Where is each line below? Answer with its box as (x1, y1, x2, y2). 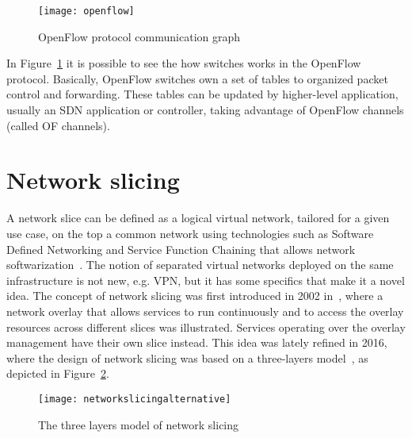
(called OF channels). (6, 117, 110, 133)
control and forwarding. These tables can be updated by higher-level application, (6, 86, 399, 102)
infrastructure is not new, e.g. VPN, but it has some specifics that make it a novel (6, 271, 405, 288)
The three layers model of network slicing (38, 416, 239, 432)
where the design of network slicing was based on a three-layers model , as (6, 349, 368, 366)
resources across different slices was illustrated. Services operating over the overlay (6, 318, 406, 335)
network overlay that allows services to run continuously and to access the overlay (6, 302, 404, 319)
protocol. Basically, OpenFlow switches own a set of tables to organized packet (6, 70, 388, 86)
